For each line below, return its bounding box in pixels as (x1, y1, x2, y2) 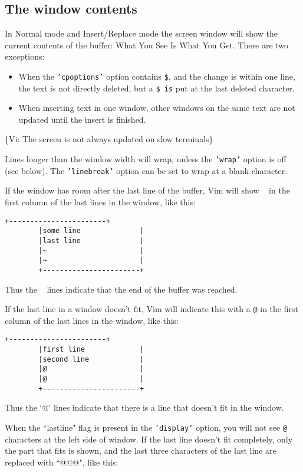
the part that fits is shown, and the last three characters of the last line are (5, 444, 276, 457)
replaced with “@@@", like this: (5, 455, 118, 468)
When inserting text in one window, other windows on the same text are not (18, 101, 295, 114)
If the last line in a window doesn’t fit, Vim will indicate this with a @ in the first (5, 303, 298, 315)
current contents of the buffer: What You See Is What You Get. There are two (5, 38, 289, 51)
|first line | (38, 345, 144, 354)
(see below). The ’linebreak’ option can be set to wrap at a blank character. (5, 164, 288, 176)
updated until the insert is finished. (18, 113, 146, 125)
